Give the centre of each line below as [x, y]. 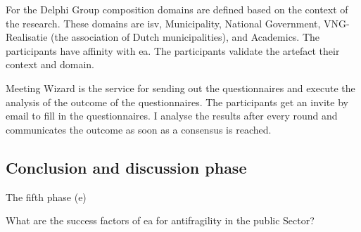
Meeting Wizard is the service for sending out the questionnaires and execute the [180, 88]
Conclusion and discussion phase [126, 167]
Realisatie [27, 37]
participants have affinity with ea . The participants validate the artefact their [173, 50]
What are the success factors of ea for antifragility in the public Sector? [160, 220]
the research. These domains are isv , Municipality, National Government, [163, 23]
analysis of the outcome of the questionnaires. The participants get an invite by [177, 102]
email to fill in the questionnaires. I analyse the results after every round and [172, 116]
